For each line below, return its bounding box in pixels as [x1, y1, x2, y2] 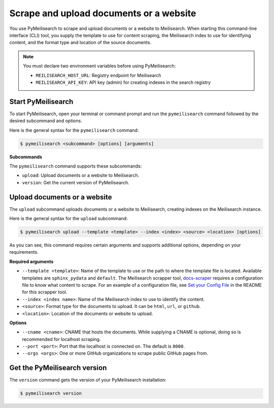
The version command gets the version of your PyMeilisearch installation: [9, 377, 167, 383]
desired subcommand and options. [9, 118, 82, 124]
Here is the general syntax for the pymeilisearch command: [9, 127, 139, 133]
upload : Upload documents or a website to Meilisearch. [22, 173, 140, 179]
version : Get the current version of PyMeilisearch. [22, 179, 129, 185]
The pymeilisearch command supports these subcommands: [9, 163, 142, 169]
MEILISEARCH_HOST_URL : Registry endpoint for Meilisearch [36, 72, 162, 78]
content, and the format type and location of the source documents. [9, 40, 152, 46]
